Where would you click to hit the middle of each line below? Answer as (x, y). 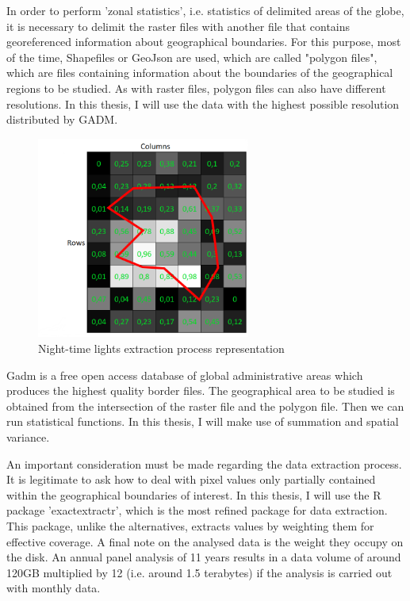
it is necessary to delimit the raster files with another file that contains (178, 26)
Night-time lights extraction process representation (161, 348)
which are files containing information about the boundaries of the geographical (200, 73)
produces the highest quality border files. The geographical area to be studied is (201, 390)
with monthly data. (54, 588)
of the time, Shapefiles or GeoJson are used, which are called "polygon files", (192, 57)
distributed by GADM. (62, 119)
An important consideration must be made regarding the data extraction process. (204, 463)
